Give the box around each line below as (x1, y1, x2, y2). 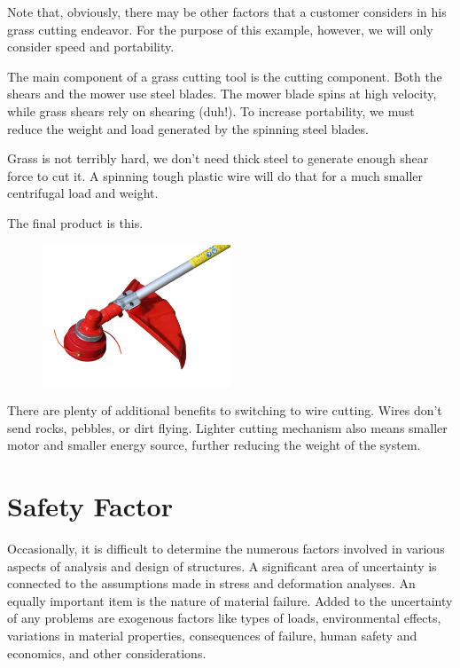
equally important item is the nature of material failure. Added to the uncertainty (7, 591, 453, 609)
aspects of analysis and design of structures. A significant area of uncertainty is (7, 556, 437, 575)
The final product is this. (7, 213, 144, 232)
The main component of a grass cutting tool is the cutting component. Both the (7, 67, 442, 85)
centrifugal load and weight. (7, 184, 159, 202)
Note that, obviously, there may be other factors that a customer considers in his (7, 3, 447, 20)
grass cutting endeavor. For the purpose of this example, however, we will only (7, 20, 433, 38)
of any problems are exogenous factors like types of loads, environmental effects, (7, 609, 441, 627)
